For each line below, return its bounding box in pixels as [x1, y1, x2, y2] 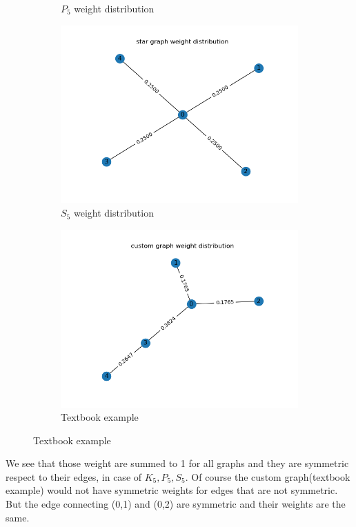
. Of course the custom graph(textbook [185, 469, 350, 484]
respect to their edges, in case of [6, 469, 142, 484]
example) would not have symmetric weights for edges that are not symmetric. [6, 483, 338, 497]
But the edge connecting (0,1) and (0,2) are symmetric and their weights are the [6, 497, 346, 511]
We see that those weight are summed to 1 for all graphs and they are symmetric [6, 456, 349, 470]
